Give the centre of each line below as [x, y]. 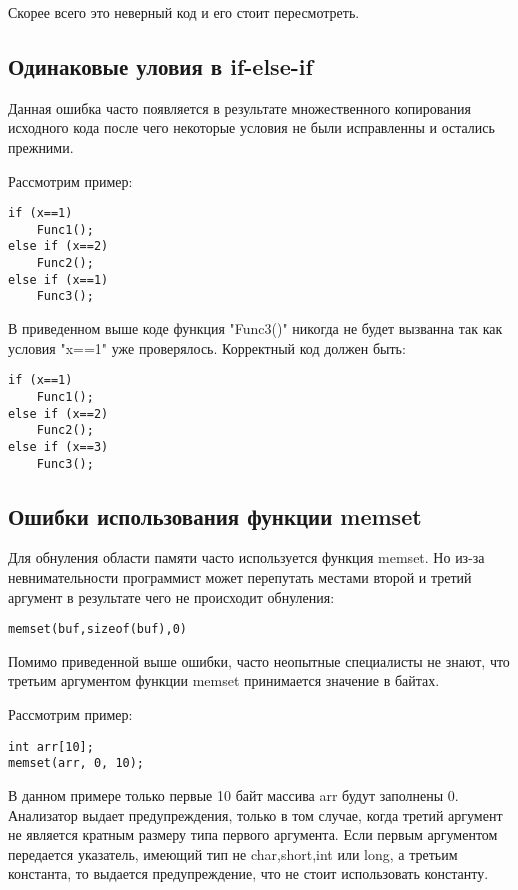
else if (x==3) [58, 446]
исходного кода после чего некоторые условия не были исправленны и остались [251, 127]
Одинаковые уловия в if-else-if [160, 65]
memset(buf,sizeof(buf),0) [97, 629]
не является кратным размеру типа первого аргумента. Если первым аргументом [253, 834]
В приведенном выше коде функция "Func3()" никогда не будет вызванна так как [255, 328]
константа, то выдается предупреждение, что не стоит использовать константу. [248, 873]
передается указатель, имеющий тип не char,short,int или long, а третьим [233, 853]
